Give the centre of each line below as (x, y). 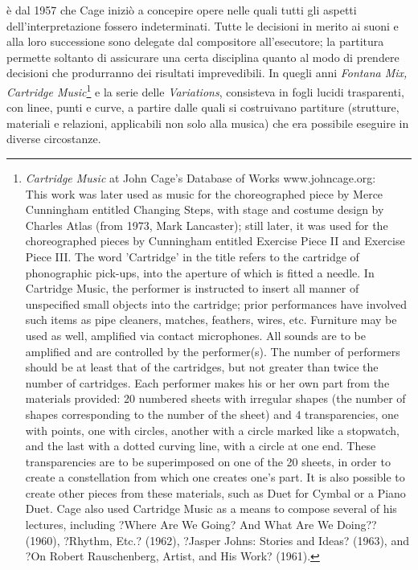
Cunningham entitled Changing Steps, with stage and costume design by (205, 209)
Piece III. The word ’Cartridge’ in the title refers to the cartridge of (192, 256)
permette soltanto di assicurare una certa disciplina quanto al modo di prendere (203, 57)
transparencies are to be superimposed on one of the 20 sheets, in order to (208, 461)
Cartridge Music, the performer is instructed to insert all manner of (192, 288)
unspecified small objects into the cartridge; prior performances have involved (216, 303)
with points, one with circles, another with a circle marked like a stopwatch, (212, 430)
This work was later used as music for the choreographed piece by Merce (204, 193)
